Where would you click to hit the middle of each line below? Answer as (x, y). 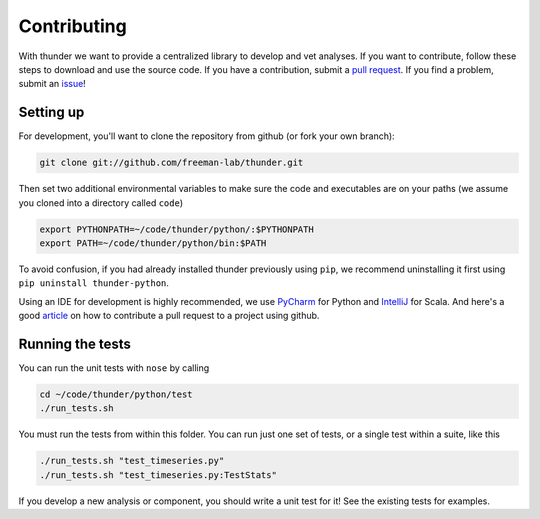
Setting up (51, 112)
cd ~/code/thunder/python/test (116, 394)
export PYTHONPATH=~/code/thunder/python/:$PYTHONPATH (176, 229)
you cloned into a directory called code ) (101, 202)
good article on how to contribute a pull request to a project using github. (169, 316)
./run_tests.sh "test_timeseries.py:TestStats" (158, 474)
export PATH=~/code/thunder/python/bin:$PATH (153, 243)
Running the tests (75, 343)
